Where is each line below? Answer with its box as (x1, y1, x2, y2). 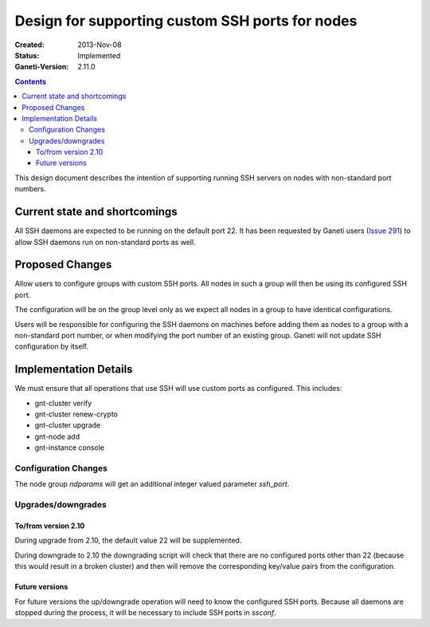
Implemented (77, 50, 121, 60)
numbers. (14, 184, 47, 194)
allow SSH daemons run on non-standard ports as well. (14, 237, 196, 246)
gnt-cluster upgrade (34, 420, 101, 430)
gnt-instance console (34, 443, 105, 452)
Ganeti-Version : (14, 62, 69, 72)
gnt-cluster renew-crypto (34, 409, 119, 419)
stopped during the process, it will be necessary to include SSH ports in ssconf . (14, 607, 276, 617)
